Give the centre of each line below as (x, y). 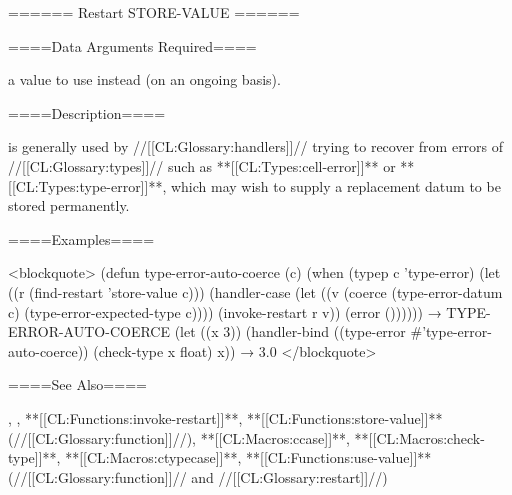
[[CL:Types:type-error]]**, (87, 185)
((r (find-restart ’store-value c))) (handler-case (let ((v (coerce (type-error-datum (255, 291)
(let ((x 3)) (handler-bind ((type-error (290, 331)
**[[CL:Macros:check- (419, 437)
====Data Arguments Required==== (132, 45)
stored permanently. (69, 205)
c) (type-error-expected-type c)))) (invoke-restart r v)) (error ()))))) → (225, 311)
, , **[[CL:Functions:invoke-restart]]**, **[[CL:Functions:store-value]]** (225, 417)
